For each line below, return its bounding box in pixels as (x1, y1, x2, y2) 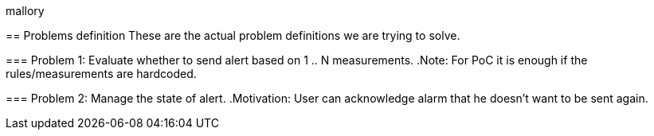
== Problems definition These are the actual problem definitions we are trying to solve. (6, 29, 460, 42)
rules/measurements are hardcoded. (6, 67, 197, 80)
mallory (6, 4, 45, 17)
